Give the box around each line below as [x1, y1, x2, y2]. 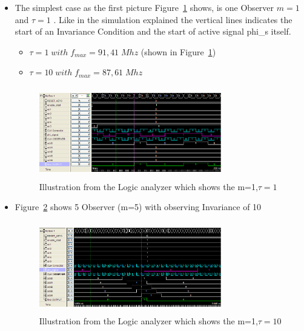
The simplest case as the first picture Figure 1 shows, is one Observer [15, 1, 274, 13]
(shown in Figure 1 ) [140, 45, 216, 58]
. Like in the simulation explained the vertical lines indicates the [53, 13, 292, 26]
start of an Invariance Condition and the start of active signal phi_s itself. [15, 25, 291, 38]
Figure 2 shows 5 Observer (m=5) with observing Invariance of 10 [15, 200, 262, 213]
